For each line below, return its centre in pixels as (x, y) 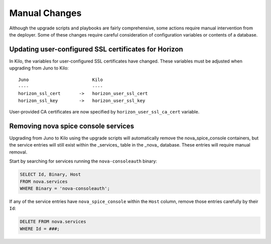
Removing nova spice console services (72, 126)
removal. (18, 152)
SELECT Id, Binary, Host (50, 174)
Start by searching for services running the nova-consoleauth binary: (83, 161)
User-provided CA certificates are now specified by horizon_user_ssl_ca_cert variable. (104, 112)
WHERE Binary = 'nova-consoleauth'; (65, 188)
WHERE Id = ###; (40, 228)
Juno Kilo (60, 79)
